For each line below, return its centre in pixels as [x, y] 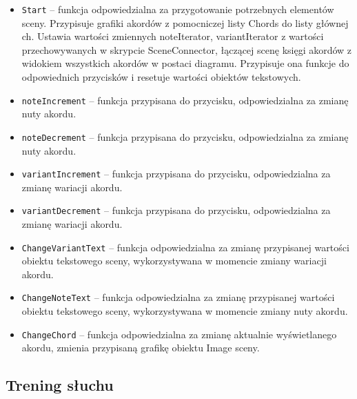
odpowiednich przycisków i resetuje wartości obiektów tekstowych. [161, 77]
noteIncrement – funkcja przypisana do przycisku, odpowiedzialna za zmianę [185, 100]
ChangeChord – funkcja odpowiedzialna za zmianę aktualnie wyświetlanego [179, 334]
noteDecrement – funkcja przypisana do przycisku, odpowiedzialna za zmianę [185, 136]
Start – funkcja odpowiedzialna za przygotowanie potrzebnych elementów [178, 9]
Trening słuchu [60, 385]
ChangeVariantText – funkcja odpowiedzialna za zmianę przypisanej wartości [185, 247]
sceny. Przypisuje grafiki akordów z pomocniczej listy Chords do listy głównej [185, 22]
